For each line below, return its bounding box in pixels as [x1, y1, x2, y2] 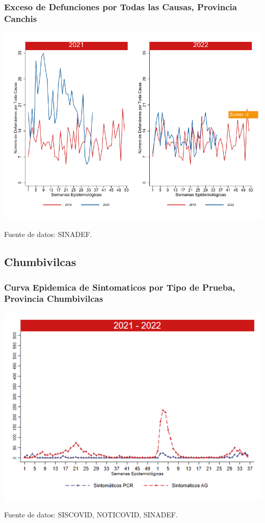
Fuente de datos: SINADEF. [4, 229, 92, 240]
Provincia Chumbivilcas [4, 292, 103, 305]
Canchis [4, 12, 37, 25]
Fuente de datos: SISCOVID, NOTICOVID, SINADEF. [4, 509, 178, 520]
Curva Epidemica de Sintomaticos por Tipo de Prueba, [4, 280, 235, 293]
